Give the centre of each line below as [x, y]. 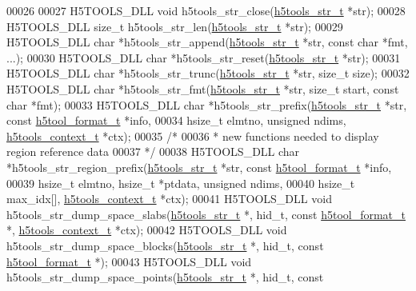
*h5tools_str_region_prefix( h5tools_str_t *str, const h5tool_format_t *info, [199, 167]
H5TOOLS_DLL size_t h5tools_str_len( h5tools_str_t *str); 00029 [175, 26]
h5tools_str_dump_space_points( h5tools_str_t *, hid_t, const [165, 277]
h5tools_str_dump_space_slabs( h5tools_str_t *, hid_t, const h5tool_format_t [206, 214]
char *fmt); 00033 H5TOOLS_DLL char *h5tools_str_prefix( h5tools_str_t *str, [207, 104]
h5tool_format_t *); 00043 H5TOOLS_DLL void [129, 261]
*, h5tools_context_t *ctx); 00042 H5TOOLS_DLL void [147, 230]
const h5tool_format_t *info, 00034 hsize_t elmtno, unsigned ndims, [176, 120]
